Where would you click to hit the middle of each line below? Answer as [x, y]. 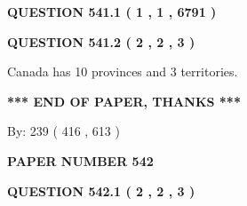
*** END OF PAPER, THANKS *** [124, 101]
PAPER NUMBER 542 [80, 160]
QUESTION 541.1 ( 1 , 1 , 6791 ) [112, 12]
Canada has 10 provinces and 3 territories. [123, 71]
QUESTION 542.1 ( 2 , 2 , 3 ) [101, 190]
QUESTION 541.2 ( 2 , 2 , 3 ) [101, 41]
